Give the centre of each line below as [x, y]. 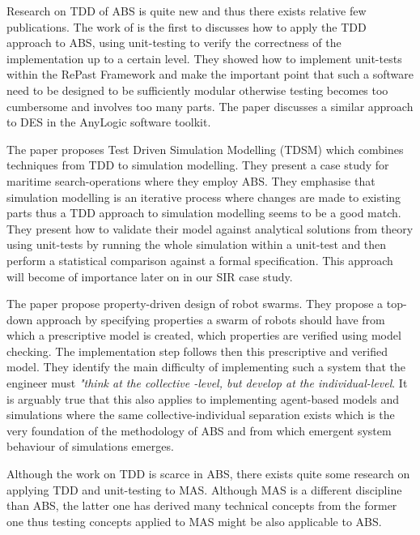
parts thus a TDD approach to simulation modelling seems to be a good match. [204, 213]
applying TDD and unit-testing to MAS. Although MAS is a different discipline [204, 489]
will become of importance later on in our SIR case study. [150, 276]
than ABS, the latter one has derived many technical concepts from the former [202, 505]
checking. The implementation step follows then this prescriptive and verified [197, 351]
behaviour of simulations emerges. [90, 446]
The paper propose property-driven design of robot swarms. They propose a [195, 304]
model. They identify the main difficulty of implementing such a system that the [206, 367]
